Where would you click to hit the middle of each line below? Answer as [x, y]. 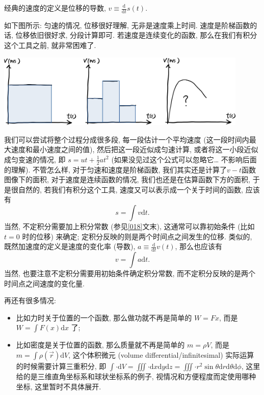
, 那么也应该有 [199, 246]
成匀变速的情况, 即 [35, 159]
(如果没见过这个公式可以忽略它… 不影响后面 [184, 159]
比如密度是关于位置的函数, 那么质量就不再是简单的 [100, 345]
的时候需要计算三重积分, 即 [61, 366]
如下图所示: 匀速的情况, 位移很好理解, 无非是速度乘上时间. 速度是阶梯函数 [127, 25]
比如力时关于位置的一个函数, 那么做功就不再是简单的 [104, 317]
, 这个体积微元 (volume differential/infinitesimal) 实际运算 [161, 355]
